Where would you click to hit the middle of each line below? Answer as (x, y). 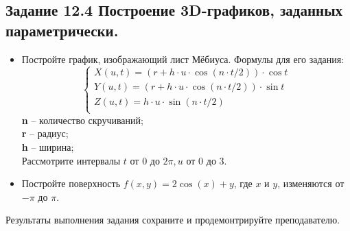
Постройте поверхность (71, 183)
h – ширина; (48, 147)
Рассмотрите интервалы (71, 160)
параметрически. (62, 30)
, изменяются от (311, 183)
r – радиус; (45, 133)
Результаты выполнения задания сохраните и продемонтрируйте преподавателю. (173, 220)
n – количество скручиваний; (82, 120)
